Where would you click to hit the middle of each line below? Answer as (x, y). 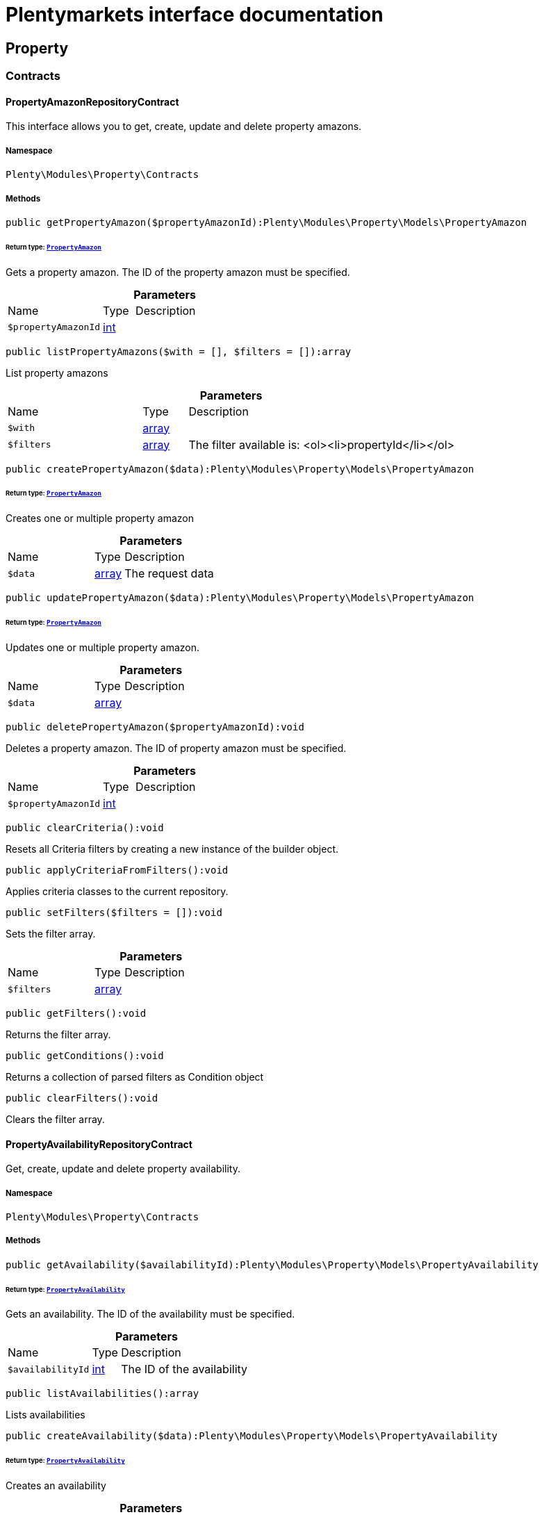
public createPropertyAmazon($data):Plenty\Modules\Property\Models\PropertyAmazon (240, 469)
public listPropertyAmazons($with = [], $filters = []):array (179, 351)
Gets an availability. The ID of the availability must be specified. (150, 1314)
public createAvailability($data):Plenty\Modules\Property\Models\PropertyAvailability (252, 1436)
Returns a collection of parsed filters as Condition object (135, 1077)
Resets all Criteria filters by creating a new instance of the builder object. (172, 849)
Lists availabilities (46, 1415)
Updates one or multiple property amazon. (102, 648)
